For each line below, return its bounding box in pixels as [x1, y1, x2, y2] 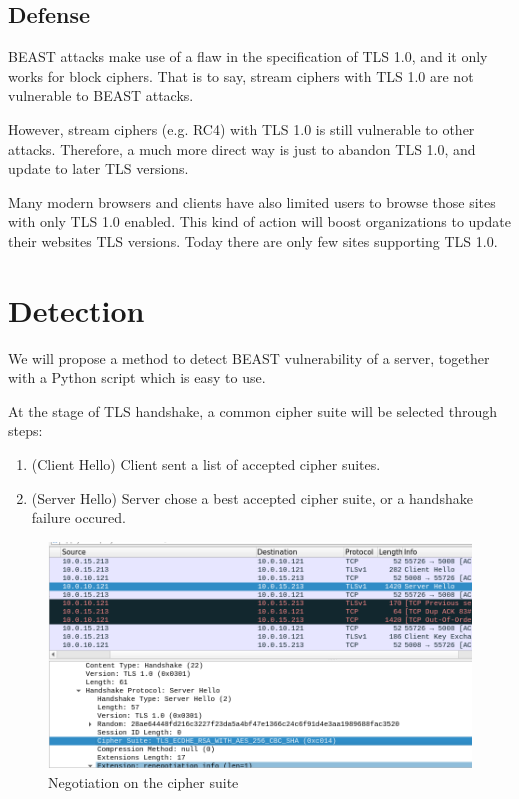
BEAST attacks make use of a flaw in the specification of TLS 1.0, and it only [8, 46, 488, 67]
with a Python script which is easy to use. [8, 367, 266, 388]
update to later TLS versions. [8, 158, 189, 179]
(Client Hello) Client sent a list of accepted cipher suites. [31, 454, 381, 475]
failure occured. [31, 507, 127, 528]
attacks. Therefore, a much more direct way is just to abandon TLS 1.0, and [8, 138, 476, 159]
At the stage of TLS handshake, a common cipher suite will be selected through [8, 400, 497, 421]
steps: [8, 420, 43, 441]
